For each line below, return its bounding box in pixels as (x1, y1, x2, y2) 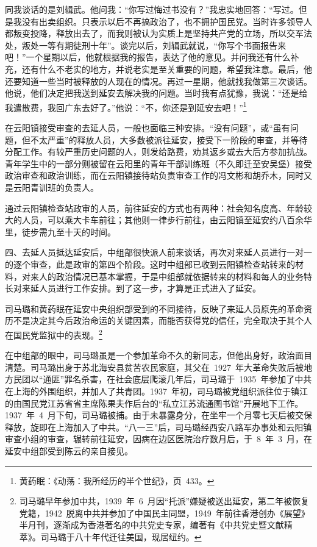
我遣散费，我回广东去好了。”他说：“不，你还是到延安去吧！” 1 (5, 99, 247, 113)
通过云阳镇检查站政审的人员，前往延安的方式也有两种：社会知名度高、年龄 (5, 201, 304, 214)
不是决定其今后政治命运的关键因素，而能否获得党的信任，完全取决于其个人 (13, 314, 312, 327)
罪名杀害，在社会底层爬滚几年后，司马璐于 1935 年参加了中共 (64, 373, 312, 385)
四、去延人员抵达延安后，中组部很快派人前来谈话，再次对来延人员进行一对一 (5, 246, 312, 259)
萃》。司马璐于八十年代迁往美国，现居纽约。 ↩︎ (19, 530, 202, 543)
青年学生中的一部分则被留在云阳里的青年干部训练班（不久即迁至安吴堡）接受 (5, 157, 312, 170)
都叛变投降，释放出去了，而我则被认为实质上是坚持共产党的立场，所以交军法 (5, 27, 312, 40)
